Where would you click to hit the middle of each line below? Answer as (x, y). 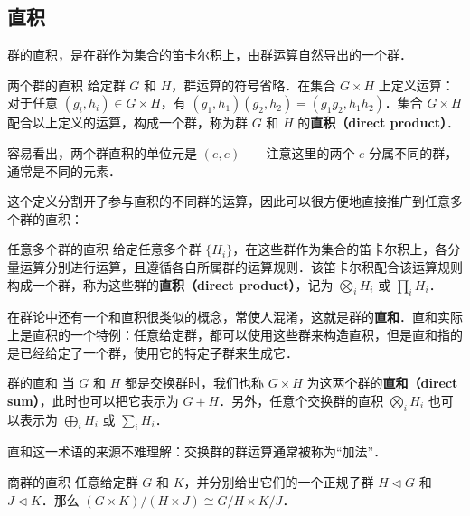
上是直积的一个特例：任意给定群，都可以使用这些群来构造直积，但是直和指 (229, 334)
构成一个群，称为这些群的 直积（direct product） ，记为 (170, 284)
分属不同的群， (414, 152)
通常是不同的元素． (64, 170)
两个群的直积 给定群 (66, 84)
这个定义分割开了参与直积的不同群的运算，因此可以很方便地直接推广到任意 (229, 201)
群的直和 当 (41, 383)
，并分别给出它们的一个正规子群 (279, 481)
